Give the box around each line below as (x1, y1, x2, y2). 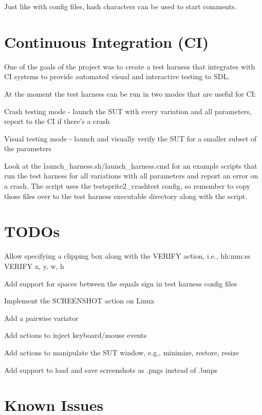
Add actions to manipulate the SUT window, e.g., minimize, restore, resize (4, 347, 239, 357)
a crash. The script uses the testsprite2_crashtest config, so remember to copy (4, 181, 251, 191)
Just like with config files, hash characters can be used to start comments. (4, 1, 237, 11)
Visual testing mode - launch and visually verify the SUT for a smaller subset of (4, 133, 257, 143)
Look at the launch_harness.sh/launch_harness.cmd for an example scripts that (4, 160, 257, 171)
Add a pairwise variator (4, 312, 79, 323)
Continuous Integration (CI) (4, 31, 209, 52)
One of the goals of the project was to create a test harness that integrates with (4, 61, 255, 71)
